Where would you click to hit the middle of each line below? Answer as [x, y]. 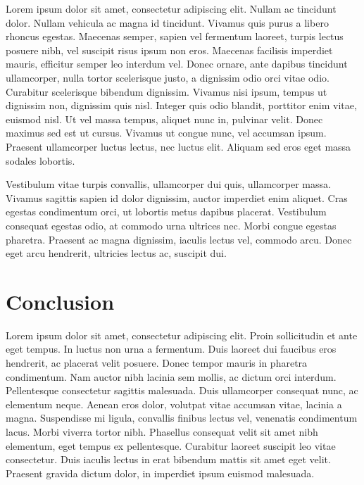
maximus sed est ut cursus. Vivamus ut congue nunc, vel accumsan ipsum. [166, 133]
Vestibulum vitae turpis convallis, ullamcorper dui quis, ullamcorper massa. [168, 184]
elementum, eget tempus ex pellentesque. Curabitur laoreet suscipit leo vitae [171, 445]
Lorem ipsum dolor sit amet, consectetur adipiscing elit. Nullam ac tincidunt [171, 8]
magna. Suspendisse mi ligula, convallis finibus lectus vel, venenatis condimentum [182, 418]
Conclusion [60, 301]
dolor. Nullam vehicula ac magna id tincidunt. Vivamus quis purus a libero [167, 22]
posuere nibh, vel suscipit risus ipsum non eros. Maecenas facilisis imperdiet [169, 50]
